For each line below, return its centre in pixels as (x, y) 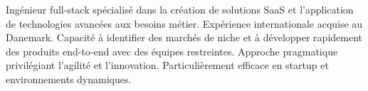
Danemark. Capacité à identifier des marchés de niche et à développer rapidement (184, 37)
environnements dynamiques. (69, 79)
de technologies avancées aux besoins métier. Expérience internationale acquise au (184, 23)
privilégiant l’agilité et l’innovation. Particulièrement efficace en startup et (167, 65)
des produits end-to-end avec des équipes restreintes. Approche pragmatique (172, 51)
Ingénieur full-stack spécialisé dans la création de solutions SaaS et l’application (180, 9)
